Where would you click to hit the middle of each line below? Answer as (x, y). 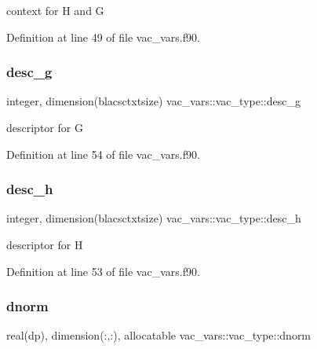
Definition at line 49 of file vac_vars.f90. (103, 37)
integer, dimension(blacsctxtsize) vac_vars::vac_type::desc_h (154, 218)
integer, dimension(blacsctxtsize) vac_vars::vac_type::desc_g (153, 101)
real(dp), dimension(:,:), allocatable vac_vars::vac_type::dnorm (159, 335)
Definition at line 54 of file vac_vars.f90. (103, 154)
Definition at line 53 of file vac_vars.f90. (103, 271)
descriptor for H (45, 244)
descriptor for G (45, 127)
